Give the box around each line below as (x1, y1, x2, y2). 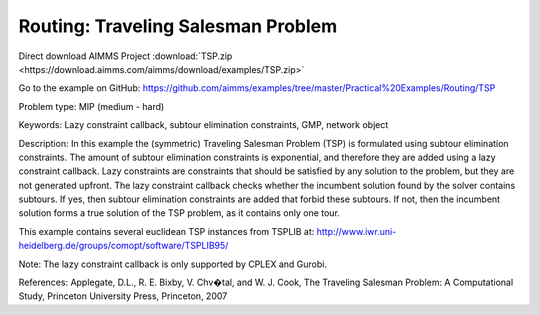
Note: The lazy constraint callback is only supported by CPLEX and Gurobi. (18, 258, 327, 270)
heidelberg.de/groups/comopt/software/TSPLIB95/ (18, 240, 229, 252)
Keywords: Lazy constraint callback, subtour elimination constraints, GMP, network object (18, 119, 389, 131)
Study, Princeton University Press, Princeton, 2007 (18, 290, 228, 302)
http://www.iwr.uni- (316, 225, 397, 237)
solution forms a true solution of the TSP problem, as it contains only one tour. (18, 207, 340, 219)
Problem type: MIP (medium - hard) (18, 100, 165, 112)
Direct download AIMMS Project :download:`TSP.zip (18, 50, 233, 62)
